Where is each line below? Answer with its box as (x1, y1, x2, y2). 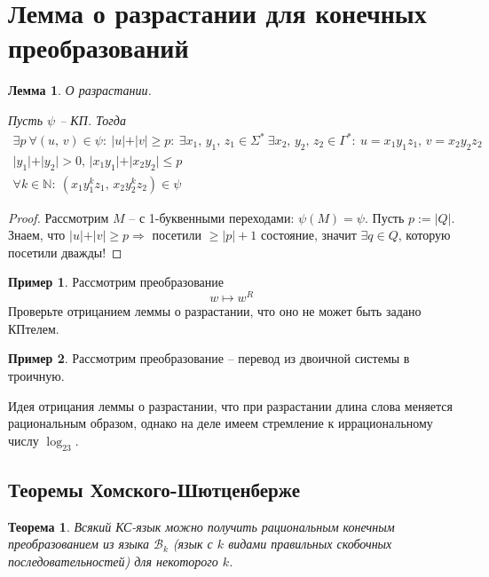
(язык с (172, 534, 213, 553)
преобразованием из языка (8, 534, 150, 553)
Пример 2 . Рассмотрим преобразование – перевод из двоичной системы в (8, 349, 410, 368)
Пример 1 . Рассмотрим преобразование (8, 273, 224, 291)
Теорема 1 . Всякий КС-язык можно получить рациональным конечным (8, 517, 395, 535)
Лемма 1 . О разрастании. (8, 81, 152, 99)
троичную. (8, 366, 65, 384)
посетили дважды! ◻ (8, 242, 122, 261)
